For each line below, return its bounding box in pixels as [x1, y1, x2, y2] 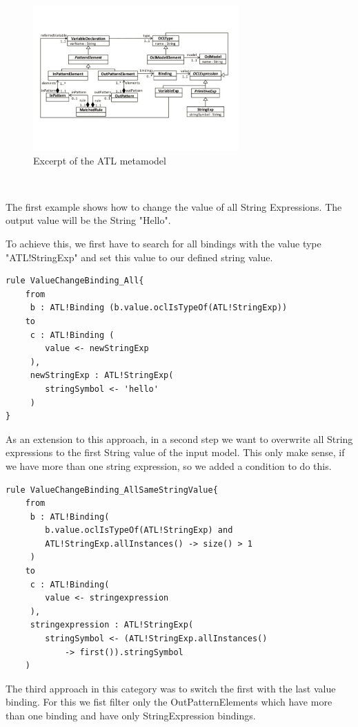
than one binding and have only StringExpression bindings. [6, 708, 256, 723]
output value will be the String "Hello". [6, 213, 171, 227]
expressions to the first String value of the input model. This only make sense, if [6, 445, 345, 460]
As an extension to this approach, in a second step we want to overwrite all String [6, 431, 353, 446]
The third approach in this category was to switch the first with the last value [6, 681, 336, 695]
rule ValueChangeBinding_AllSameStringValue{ [6, 484, 218, 495]
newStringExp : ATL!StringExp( [30, 370, 174, 381]
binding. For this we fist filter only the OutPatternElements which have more [6, 695, 332, 709]
